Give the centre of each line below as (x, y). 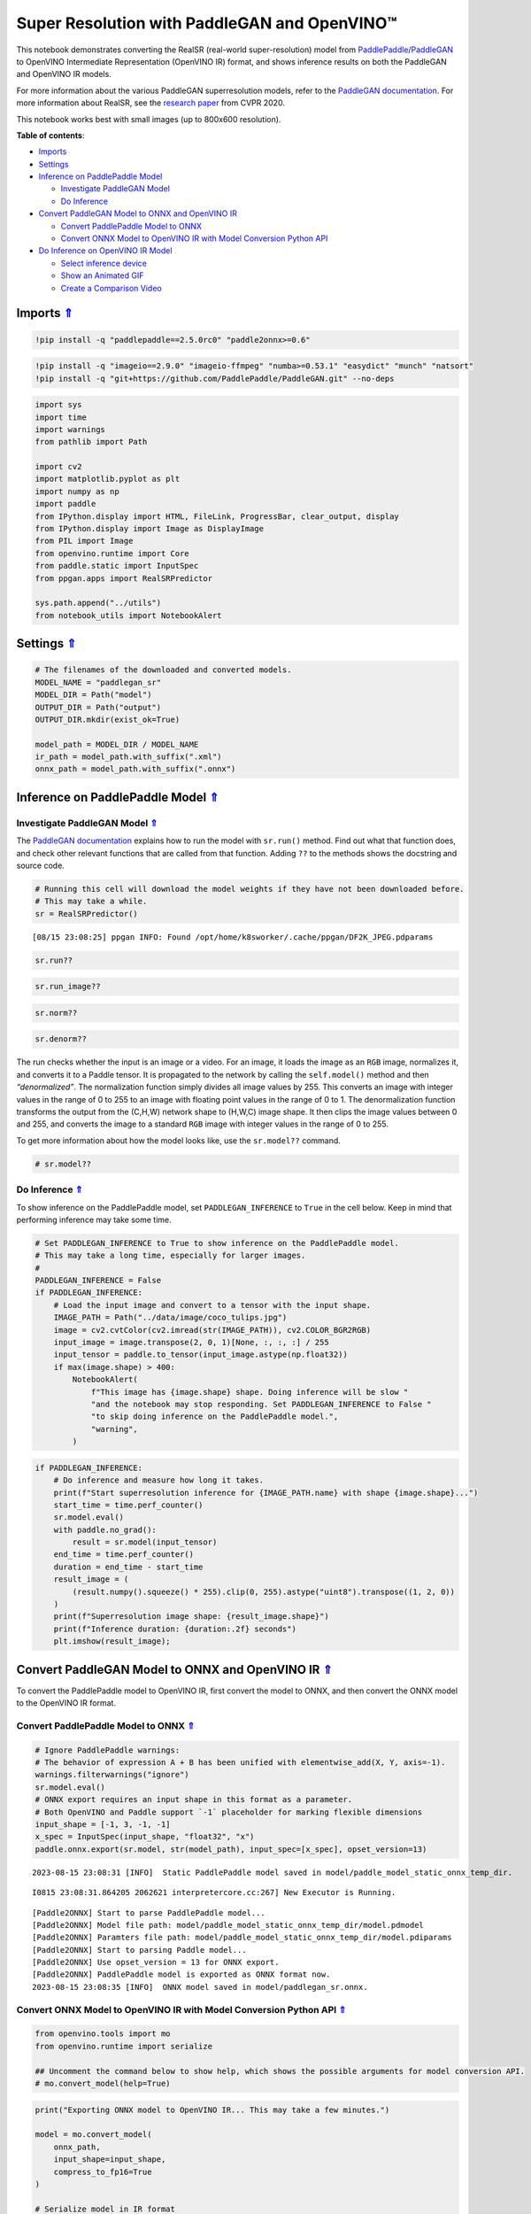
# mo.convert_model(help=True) (103, 2083)
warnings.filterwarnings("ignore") (112, 1775)
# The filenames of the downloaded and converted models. (163, 670)
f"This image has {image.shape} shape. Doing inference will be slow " (250, 1392)
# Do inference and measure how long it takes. (159, 1480)
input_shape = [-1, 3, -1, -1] (103, 1824)
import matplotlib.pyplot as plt (108, 479)
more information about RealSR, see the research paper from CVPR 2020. (150, 103)
